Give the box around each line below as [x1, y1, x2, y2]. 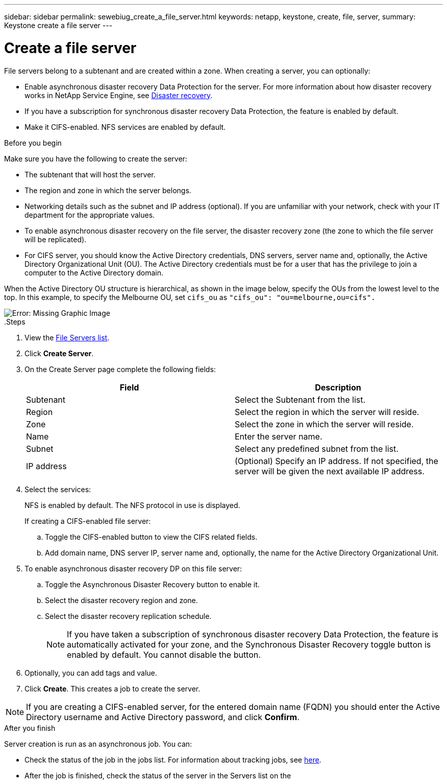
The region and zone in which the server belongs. [24, 186, 191, 195]
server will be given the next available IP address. [235, 466, 425, 476]
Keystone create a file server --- [4, 21, 113, 30]
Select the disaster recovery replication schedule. [45, 611, 212, 620]
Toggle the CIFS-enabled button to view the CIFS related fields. [45, 532, 258, 541]
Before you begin [4, 138, 62, 147]
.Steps [4, 317, 26, 326]
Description [315, 382, 361, 393]
